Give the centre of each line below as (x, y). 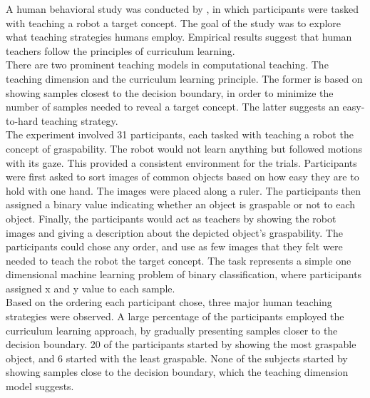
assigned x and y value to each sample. (91, 288)
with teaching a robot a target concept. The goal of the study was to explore (174, 22)
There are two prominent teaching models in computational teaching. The (167, 65)
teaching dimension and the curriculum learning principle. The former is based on (184, 78)
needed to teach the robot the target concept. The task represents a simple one (179, 260)
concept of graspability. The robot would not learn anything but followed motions (184, 148)
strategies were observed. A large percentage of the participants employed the (175, 316)
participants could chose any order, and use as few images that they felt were (174, 246)
